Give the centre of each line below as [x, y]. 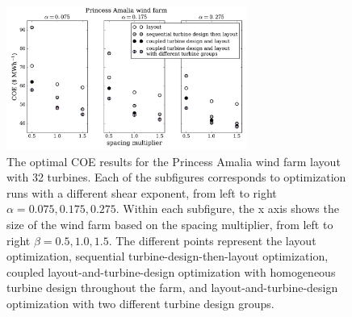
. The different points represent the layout [212, 240]
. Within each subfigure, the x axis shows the [227, 209]
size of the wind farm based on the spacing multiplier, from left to [170, 224]
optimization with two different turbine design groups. [140, 303]
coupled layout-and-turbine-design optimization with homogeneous [171, 271]
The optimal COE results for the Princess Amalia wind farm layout [174, 161]
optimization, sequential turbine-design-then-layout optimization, [168, 256]
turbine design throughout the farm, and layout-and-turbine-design [172, 288]
